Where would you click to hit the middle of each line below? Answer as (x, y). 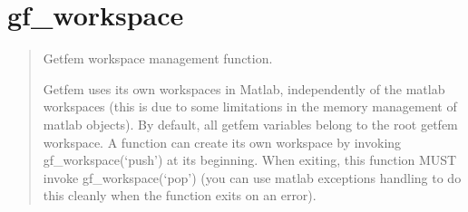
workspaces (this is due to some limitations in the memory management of (250, 106)
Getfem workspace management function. (158, 58)
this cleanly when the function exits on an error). (180, 195)
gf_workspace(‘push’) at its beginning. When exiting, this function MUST (250, 160)
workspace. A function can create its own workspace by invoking (222, 142)
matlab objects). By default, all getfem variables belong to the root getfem (250, 124)
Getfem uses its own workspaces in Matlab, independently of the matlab (244, 88)
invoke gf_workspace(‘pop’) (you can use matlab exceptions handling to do (252, 177)
